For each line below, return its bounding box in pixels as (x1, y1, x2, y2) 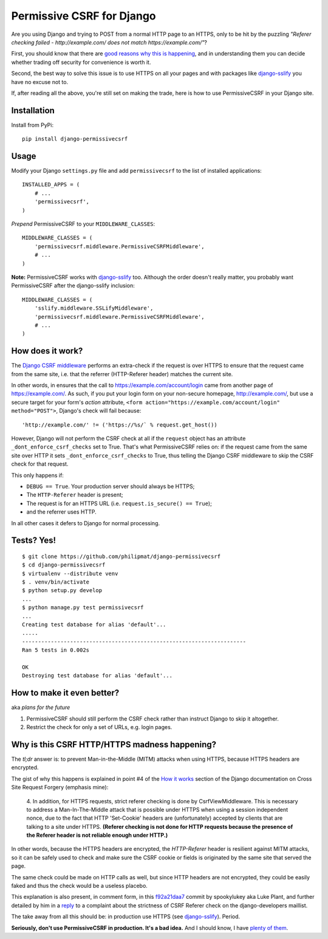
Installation (11, 105, 55, 116)
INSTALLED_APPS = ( (22, 181, 80, 188)
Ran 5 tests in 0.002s (22, 647, 90, 654)
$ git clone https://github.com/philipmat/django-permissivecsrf (22, 553, 221, 560)
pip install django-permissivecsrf (22, 136, 128, 142)
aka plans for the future (11, 703, 70, 711)
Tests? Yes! (11, 536, 56, 546)
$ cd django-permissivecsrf (22, 562, 106, 568)
